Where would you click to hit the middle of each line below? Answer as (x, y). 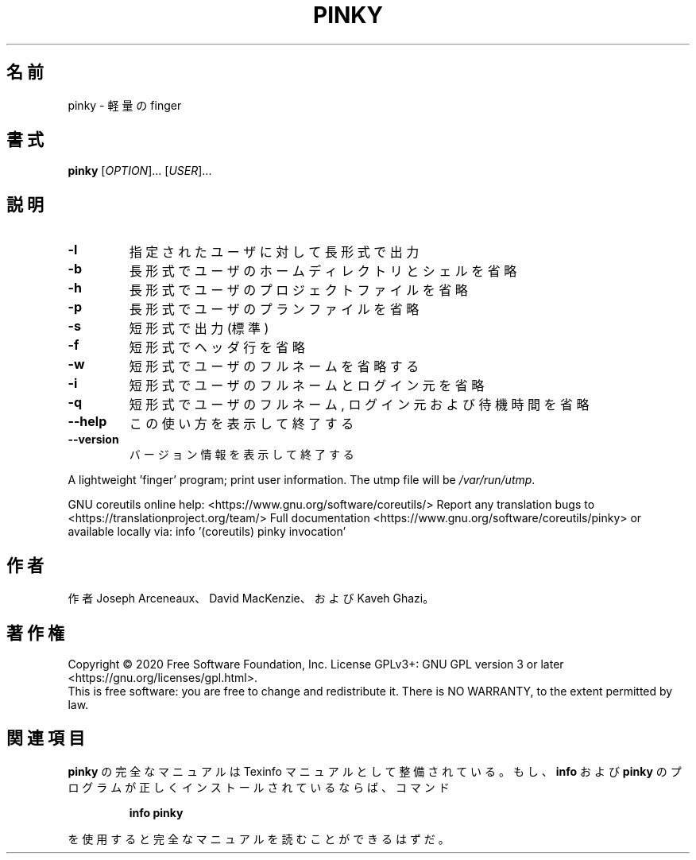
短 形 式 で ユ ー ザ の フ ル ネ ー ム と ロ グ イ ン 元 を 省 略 (307, 386)
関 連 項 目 (46, 738)
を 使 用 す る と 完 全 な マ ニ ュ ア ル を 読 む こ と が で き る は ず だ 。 (259, 839)
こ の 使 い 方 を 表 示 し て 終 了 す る (242, 424)
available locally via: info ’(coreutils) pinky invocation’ (207, 532)
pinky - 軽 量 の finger (125, 105)
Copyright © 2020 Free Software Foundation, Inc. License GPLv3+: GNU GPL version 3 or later (316, 664)
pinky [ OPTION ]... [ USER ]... (140, 171)
